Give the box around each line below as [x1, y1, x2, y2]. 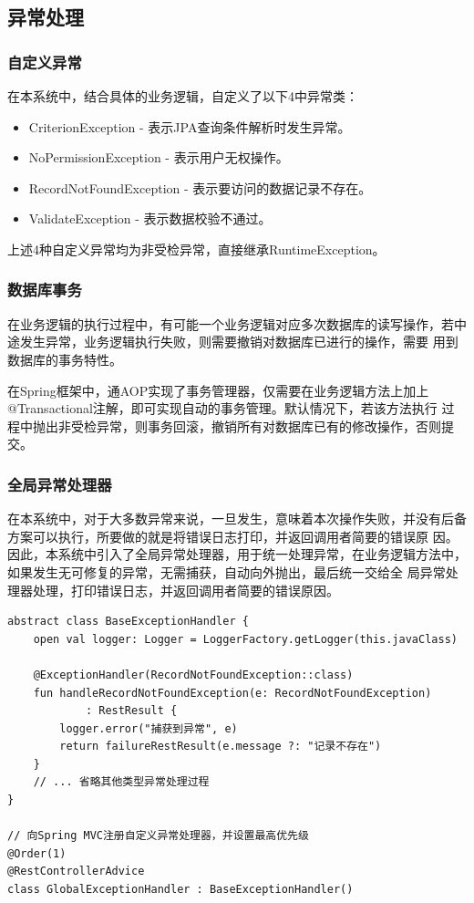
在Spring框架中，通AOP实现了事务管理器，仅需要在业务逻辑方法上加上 [7, 380, 429, 400]
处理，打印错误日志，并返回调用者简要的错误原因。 [32, 580, 339, 599]
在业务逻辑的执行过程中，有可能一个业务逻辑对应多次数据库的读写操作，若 [7, 314, 454, 333]
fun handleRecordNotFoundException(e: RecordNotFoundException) [33, 686, 432, 700]
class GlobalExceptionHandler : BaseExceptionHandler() [7, 883, 354, 897]
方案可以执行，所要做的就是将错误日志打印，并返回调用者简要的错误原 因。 [7, 526, 459, 545]
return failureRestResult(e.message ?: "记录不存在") [59, 740, 382, 753]
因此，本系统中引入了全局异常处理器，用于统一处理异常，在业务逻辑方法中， [7, 545, 467, 564]
